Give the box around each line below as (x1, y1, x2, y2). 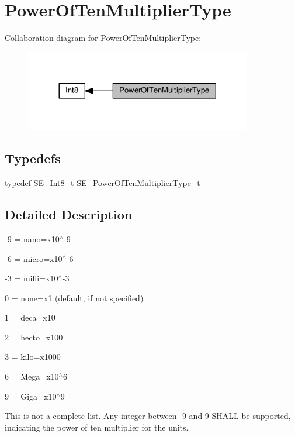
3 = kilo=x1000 (5, 350, 61, 363)
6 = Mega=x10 (5, 370, 59, 383)
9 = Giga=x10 (5, 390, 57, 402)
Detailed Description (5, 205, 133, 223)
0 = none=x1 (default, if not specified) (5, 291, 144, 304)
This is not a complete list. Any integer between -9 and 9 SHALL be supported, (5, 410, 291, 422)
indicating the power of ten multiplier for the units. (5, 421, 189, 433)
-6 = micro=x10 (5, 252, 63, 264)
